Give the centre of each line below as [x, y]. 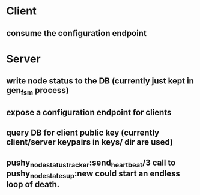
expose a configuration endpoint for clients [89, 112]
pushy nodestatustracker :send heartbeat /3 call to [91, 163]
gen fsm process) [38, 91]
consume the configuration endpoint [77, 33]
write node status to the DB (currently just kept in [100, 81]
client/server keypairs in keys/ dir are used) [89, 142]
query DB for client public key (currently [83, 133]
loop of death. [33, 184]
